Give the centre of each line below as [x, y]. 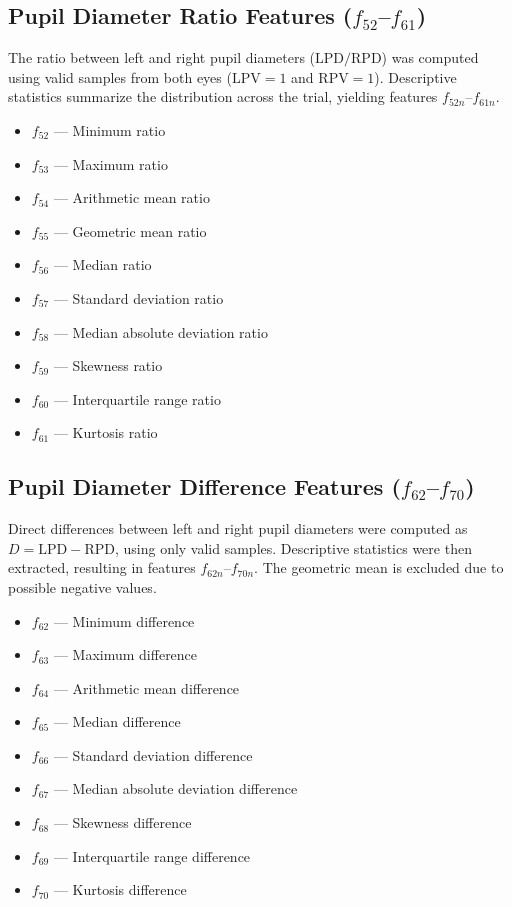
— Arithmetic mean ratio [131, 197]
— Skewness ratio [108, 365]
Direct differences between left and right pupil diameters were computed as [238, 528]
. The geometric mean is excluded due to [379, 567]
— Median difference [117, 721]
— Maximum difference [125, 654]
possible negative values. [82, 586]
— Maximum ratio [110, 163]
